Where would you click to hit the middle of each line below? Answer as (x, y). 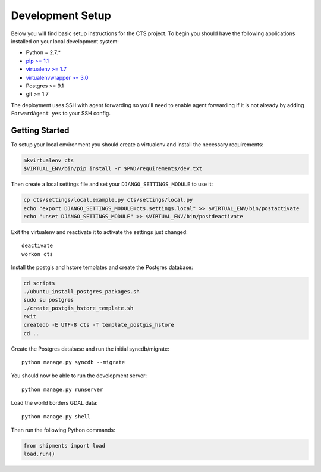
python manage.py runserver (62, 389)
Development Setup (61, 15)
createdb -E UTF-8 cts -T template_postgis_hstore (99, 325)
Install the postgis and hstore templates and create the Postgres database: (102, 267)
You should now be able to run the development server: (79, 376)
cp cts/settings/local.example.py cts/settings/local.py (108, 200)
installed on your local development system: (65, 41)
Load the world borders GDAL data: (54, 403)
